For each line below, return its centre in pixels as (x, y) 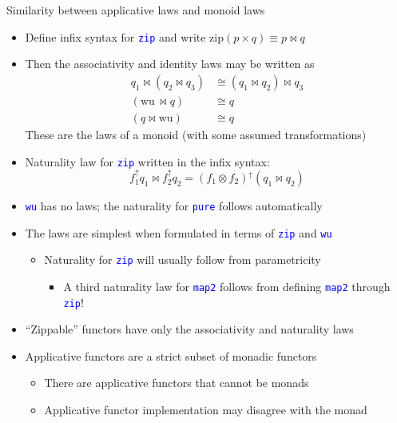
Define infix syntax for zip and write (115, 36)
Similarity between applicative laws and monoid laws (136, 10)
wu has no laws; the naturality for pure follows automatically (174, 206)
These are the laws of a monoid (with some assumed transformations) (196, 134)
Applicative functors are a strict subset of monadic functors (171, 355)
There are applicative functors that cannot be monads (177, 383)
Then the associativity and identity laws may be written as (170, 64)
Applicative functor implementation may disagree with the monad (206, 410)
